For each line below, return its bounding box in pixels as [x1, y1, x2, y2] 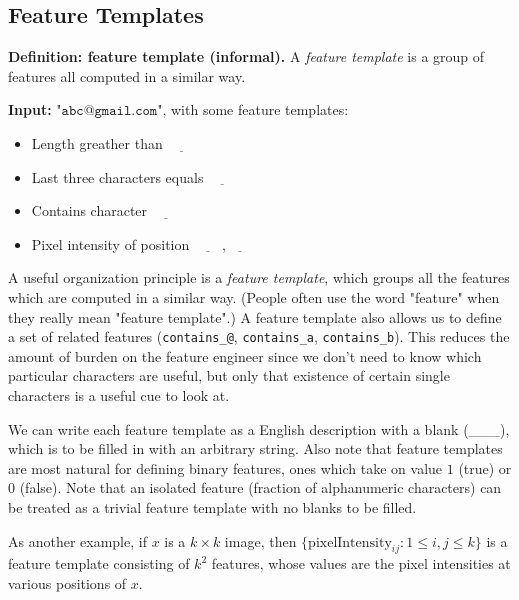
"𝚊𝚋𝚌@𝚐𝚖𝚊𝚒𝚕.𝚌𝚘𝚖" [56, 104, 163, 119]
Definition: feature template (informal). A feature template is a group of [8, 46, 485, 67]
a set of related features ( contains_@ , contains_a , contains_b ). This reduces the [8, 326, 510, 347]
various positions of [8, 572, 127, 593]
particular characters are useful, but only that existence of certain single [8, 365, 450, 386]
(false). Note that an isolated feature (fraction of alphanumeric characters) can [19, 477, 502, 498]
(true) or [458, 457, 512, 478]
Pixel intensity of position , [31, 233, 226, 254]
